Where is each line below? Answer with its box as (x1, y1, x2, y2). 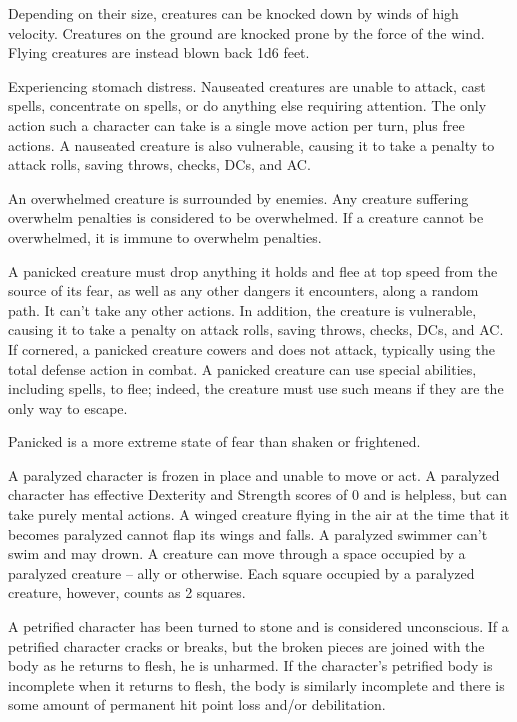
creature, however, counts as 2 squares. (8, 582, 246, 603)
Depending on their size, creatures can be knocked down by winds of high (8, 3, 459, 23)
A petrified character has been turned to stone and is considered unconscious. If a (8, 616, 509, 637)
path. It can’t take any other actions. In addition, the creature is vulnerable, (8, 299, 477, 320)
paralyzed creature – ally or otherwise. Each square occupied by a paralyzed (8, 562, 475, 583)
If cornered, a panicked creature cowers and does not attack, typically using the (8, 338, 495, 359)
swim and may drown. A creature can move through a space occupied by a (8, 543, 466, 564)
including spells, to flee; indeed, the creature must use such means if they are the (8, 378, 504, 399)
